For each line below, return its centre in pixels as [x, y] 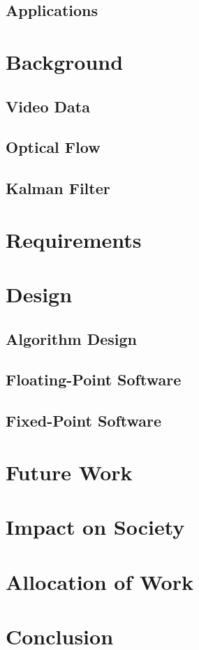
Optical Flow [53, 147]
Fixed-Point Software [84, 421]
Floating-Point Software [94, 379]
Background [65, 61]
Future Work [69, 472]
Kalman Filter [58, 188]
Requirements [74, 239]
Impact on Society [95, 527]
